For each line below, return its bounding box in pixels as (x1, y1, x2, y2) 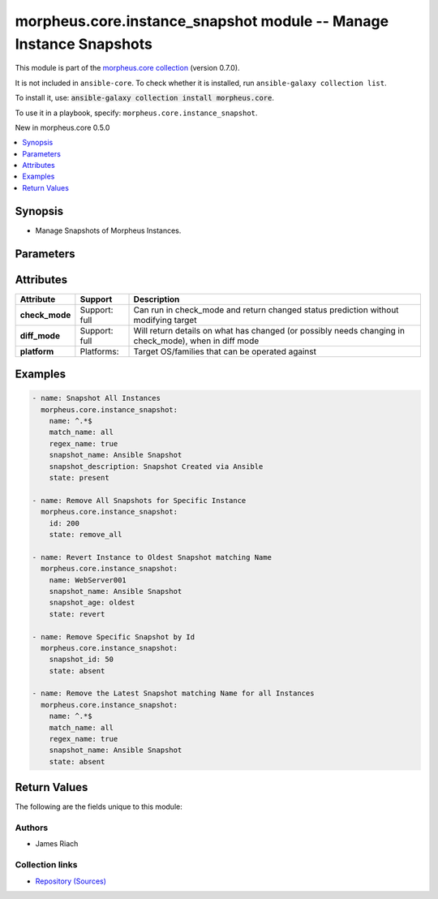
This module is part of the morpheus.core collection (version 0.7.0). (15, 63, 240, 73)
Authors (15, 822, 49, 833)
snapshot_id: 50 (49, 655, 114, 665)
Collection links (15, 859, 78, 871)
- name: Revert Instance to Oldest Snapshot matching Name (32, 553, 272, 561)
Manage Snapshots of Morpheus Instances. (35, 226, 182, 235)
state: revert (49, 609, 105, 618)
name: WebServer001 (49, 575, 127, 584)
